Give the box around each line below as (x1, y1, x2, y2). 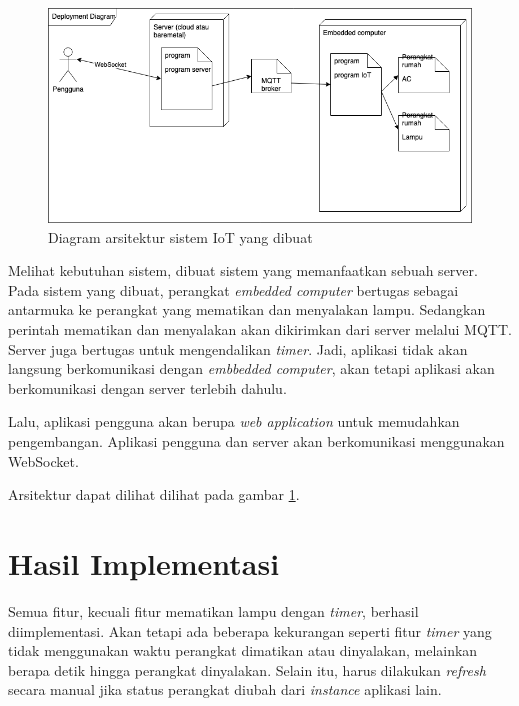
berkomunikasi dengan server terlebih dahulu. (8, 377, 287, 398)
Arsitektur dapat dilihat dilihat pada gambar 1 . (8, 484, 300, 505)
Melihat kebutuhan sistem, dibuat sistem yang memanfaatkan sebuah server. (8, 260, 478, 281)
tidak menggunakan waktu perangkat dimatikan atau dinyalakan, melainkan (8, 640, 478, 661)
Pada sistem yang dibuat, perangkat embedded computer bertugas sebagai (8, 279, 459, 300)
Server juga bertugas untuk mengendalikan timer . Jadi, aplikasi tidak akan (8, 338, 468, 359)
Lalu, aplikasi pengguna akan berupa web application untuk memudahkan (8, 411, 460, 432)
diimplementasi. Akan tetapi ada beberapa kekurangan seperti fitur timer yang (8, 620, 492, 641)
